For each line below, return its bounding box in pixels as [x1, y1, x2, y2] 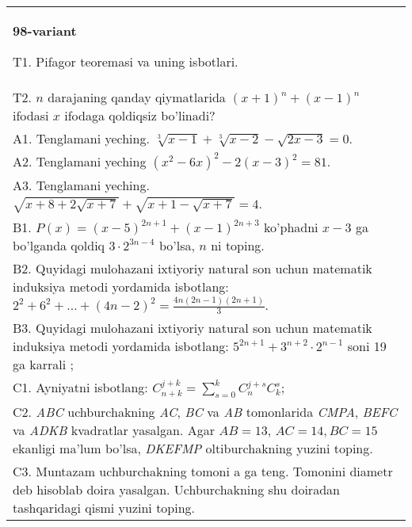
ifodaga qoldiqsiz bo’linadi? [64, 106, 216, 124]
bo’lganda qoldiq [13, 235, 105, 254]
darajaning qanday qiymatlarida [48, 88, 226, 106]
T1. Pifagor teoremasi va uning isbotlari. [13, 52, 238, 71]
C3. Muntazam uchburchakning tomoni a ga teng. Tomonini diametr [13, 462, 393, 481]
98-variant [13, 21, 77, 40]
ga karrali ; [13, 355, 74, 374]
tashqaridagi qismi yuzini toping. [13, 498, 196, 517]
